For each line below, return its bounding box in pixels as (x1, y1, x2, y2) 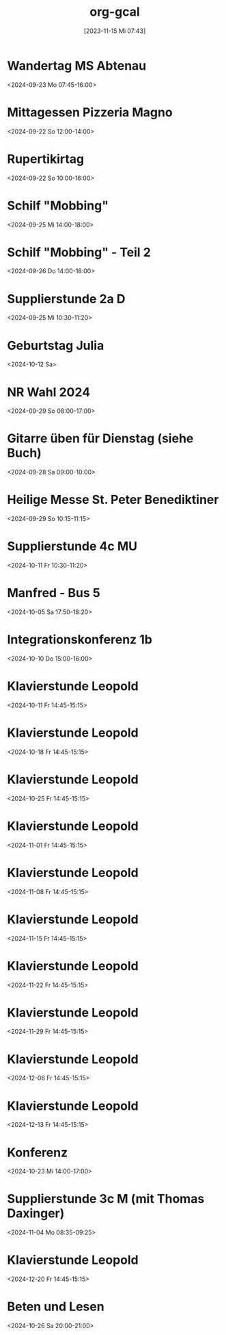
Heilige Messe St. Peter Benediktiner (7, 492, 219, 507)
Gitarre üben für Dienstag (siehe (7, 431, 194, 446)
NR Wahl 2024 (7, 384, 91, 400)
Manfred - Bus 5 (7, 585, 101, 601)
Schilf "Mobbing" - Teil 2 (7, 244, 152, 260)
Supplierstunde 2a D (7, 291, 126, 307)
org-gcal (89, 4, 140, 20)
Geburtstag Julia (7, 338, 104, 353)
